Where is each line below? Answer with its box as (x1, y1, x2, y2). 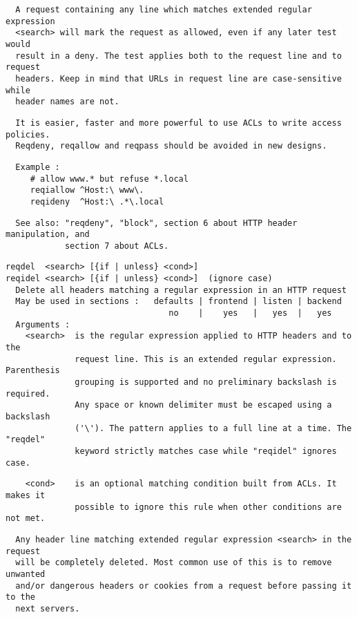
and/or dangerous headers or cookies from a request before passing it (15, 580, 352, 591)
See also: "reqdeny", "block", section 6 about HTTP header (15, 218, 298, 228)
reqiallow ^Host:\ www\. (30, 185, 144, 196)
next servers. (15, 603, 80, 614)
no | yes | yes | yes (168, 308, 332, 319)
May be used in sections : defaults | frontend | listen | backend (15, 296, 342, 307)
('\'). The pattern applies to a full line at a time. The (75, 423, 352, 433)
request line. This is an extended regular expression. (75, 354, 337, 364)
